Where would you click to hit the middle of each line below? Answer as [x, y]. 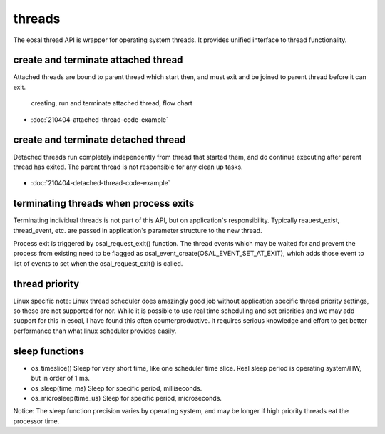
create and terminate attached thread [98, 60]
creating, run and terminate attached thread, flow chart [112, 103]
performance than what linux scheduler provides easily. [95, 331]
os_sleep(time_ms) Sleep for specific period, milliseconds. [117, 388]
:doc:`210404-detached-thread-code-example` [101, 183]
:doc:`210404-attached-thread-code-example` [100, 119]
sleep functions [49, 351]
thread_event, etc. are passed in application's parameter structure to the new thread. [138, 230]
